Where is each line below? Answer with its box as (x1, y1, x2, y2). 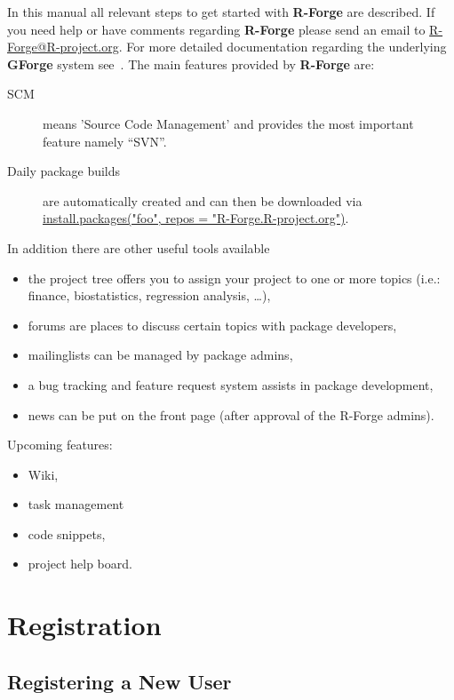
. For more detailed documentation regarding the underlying (118, 37, 447, 56)
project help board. (28, 554, 132, 573)
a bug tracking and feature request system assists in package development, (28, 375, 434, 394)
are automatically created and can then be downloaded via (43, 191, 362, 210)
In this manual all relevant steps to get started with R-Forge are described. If (7, 3, 435, 20)
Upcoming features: (7, 435, 113, 454)
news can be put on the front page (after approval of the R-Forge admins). (28, 405, 434, 424)
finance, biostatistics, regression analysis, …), (28, 286, 271, 305)
